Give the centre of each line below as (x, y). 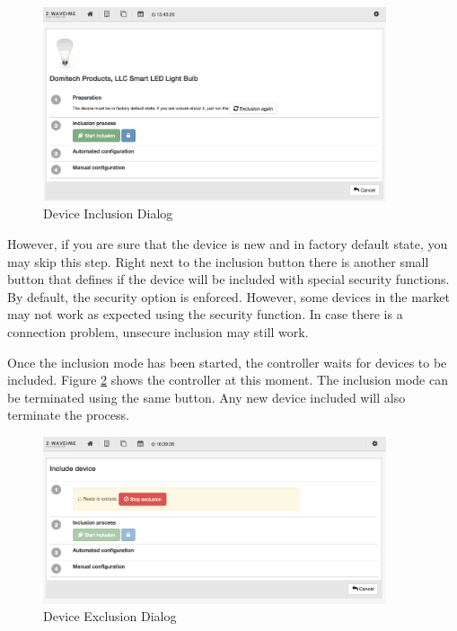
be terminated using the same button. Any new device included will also (207, 397)
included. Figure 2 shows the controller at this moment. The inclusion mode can (228, 380)
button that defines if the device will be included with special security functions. (228, 279)
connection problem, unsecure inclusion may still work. (158, 331)
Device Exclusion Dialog (110, 616)
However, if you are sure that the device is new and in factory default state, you (228, 243)
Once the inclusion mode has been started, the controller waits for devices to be (227, 362)
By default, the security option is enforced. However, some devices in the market (228, 296)
